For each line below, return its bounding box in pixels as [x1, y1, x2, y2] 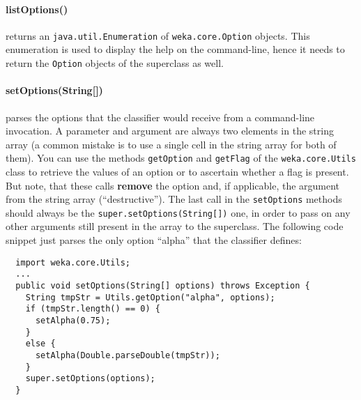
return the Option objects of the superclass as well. [6, 56, 224, 70]
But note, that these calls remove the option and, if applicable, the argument [6, 178, 340, 192]
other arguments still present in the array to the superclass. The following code [6, 219, 344, 233]
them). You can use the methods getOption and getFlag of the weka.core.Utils [6, 151, 356, 165]
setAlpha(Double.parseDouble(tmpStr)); [35, 350, 220, 360]
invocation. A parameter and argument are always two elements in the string [6, 123, 334, 138]
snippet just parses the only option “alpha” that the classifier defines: [6, 233, 302, 247]
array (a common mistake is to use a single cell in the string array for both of [6, 137, 337, 151]
